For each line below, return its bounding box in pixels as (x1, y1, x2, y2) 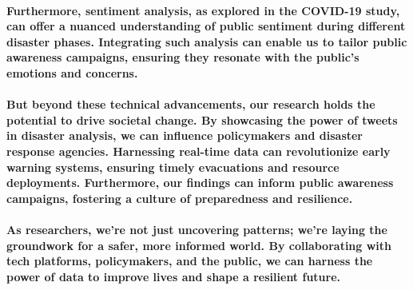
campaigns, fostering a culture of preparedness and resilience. (6, 189, 353, 206)
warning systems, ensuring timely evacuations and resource (6, 158, 340, 175)
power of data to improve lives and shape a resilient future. (6, 268, 341, 284)
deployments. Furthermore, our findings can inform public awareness (6, 174, 394, 191)
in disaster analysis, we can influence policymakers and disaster (6, 127, 363, 144)
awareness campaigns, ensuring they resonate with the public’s (6, 49, 359, 66)
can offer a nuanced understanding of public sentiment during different (6, 18, 406, 34)
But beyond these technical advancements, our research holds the (6, 96, 375, 113)
